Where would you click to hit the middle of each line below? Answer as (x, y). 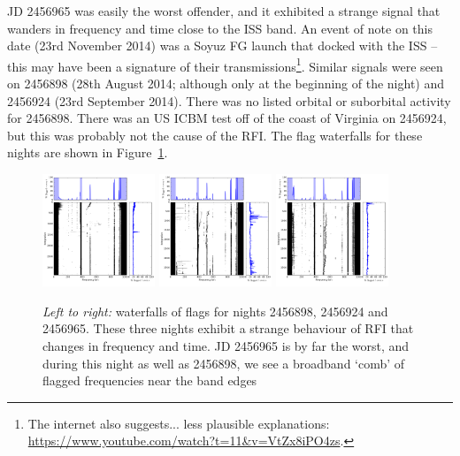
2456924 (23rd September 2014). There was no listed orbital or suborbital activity (229, 100)
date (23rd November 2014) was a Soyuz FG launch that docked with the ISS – (222, 46)
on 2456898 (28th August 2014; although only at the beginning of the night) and (226, 84)
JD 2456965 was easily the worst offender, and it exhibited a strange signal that (224, 11)
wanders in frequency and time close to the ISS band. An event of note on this (220, 28)
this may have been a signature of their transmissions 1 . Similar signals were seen (225, 65)
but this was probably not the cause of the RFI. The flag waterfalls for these (215, 135)
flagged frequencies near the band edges (150, 380)
